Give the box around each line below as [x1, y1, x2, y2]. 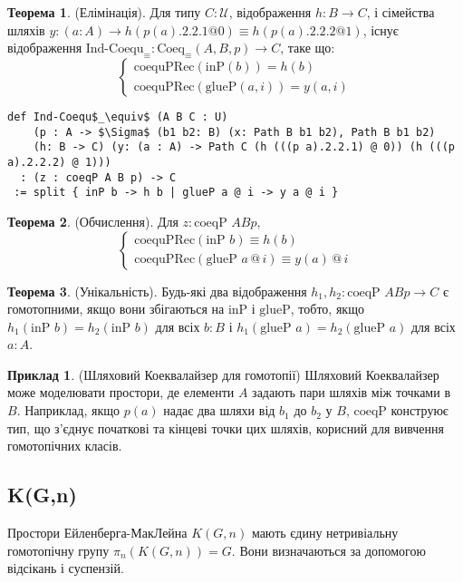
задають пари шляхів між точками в [252, 383, 450, 402]
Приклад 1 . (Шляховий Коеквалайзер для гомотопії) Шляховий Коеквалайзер [7, 364, 439, 384]
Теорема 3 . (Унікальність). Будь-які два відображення [7, 281, 307, 300]
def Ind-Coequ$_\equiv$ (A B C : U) [7, 110, 228, 123]
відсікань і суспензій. [7, 559, 124, 578]
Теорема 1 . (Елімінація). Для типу [7, 3, 201, 21]
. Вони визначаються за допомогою [231, 540, 426, 559]
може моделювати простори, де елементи [7, 383, 235, 402]
